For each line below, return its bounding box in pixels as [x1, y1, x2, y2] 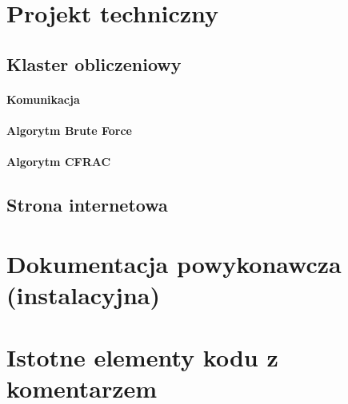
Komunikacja [6, 90, 80, 107]
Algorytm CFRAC [6, 153, 111, 170]
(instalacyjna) [6, 278, 160, 311]
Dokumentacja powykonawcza [6, 247, 342, 279]
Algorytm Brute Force [6, 121, 132, 138]
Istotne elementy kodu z [6, 341, 278, 374]
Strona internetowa [6, 192, 168, 217]
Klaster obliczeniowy [6, 51, 182, 76]
